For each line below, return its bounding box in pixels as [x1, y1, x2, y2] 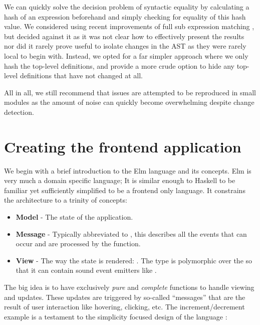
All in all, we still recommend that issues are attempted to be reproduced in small [4, 87, 256, 97]
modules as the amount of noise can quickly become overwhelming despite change [4, 97, 254, 107]
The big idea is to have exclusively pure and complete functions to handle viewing [4, 282, 254, 292]
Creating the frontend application [4, 136, 241, 156]
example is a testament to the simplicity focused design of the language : [4, 311, 227, 321]
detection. [4, 106, 34, 117]
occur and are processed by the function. [16, 238, 141, 249]
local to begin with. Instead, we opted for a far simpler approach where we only [4, 50, 248, 61]
